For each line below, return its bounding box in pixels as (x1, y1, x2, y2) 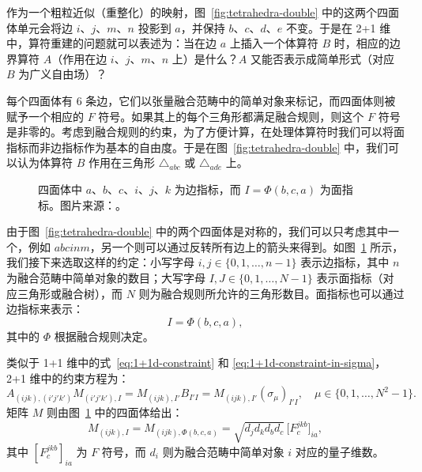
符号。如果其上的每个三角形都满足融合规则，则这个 (98, 108, 364, 124)
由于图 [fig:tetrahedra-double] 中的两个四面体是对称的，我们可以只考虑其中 (6, 223, 389, 240)
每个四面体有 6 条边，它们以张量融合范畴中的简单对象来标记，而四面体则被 (6, 92, 396, 108)
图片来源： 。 (59, 196, 126, 213)
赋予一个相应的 (6, 108, 84, 124)
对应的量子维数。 (295, 443, 384, 459)
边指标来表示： (6, 300, 84, 317)
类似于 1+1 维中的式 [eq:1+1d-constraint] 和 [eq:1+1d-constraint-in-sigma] (6, 354, 375, 371)
